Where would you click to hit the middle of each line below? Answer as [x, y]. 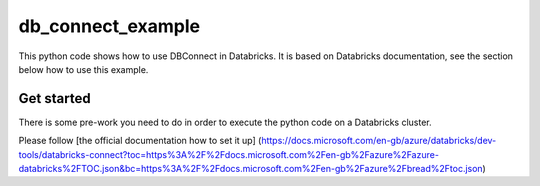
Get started [54, 98]
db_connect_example [109, 26]
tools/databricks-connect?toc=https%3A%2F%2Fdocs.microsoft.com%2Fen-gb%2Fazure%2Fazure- [229, 154]
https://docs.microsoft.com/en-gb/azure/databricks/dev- [379, 141]
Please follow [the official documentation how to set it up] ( [140, 141]
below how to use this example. [83, 69]
